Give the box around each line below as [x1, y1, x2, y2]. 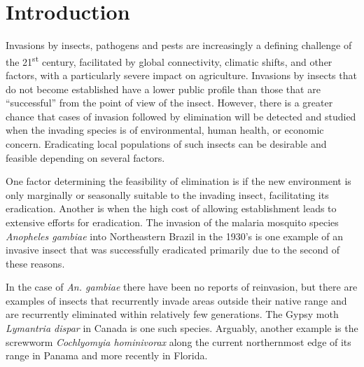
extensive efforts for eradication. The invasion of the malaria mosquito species [6, 214, 339, 229]
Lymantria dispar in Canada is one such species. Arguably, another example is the [6, 321, 358, 335]
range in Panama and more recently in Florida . [6, 348, 208, 363]
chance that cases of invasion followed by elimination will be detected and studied [6, 109, 356, 123]
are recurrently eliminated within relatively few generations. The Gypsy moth [6, 307, 339, 321]
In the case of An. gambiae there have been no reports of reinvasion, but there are [6, 279, 358, 294]
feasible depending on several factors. [6, 150, 165, 165]
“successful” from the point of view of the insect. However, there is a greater [6, 95, 333, 110]
